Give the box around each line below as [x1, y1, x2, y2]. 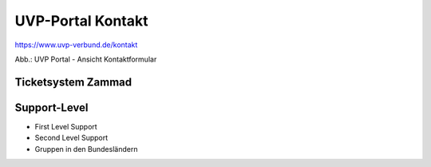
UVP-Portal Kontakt [14, 12, 148, 30]
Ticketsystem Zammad [14, 75, 132, 89]
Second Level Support [34, 133, 109, 143]
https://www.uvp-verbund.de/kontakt [14, 40, 138, 50]
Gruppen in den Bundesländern [34, 144, 138, 153]
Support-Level [14, 101, 89, 114]
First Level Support [34, 121, 97, 131]
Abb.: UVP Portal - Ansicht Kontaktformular [14, 54, 157, 64]
